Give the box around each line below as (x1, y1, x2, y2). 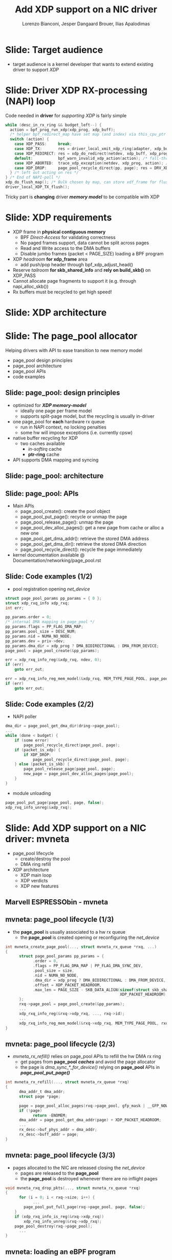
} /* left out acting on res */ (10, 170, 79, 175)
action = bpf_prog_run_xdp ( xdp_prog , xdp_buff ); (10, 127, 116, 132)
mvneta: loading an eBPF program (5, 1247, 116, 1256)
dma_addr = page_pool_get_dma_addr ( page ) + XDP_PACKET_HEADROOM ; (18, 1118, 161, 1123)
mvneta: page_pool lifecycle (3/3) (5, 1151, 116, 1160)
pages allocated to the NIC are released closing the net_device (12, 1164, 145, 1171)
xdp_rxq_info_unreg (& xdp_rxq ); (5, 805, 72, 810)
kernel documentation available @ (12, 551, 85, 558)
